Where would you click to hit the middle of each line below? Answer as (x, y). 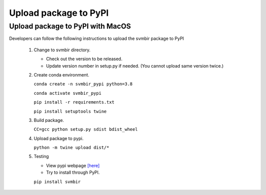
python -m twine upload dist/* (71, 148)
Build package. (49, 120)
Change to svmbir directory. (62, 50)
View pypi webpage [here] (73, 165)
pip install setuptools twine (70, 111)
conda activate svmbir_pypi (68, 93)
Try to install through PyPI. (73, 172)
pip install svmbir (57, 182)
